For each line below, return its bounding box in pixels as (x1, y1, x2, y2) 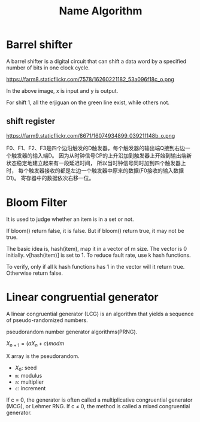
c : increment (14, 385, 46, 392)
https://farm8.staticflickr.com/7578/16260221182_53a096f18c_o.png (6, 75, 175, 83)
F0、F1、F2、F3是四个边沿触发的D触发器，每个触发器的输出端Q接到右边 (6, 144, 186, 151)
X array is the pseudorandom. (6, 353, 80, 360)
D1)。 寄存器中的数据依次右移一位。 (6, 174, 95, 181)
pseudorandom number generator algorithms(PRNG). (6, 328, 138, 335)
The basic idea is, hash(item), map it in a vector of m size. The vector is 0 (6, 245, 187, 252)
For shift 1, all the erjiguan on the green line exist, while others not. (6, 99, 169, 106)
